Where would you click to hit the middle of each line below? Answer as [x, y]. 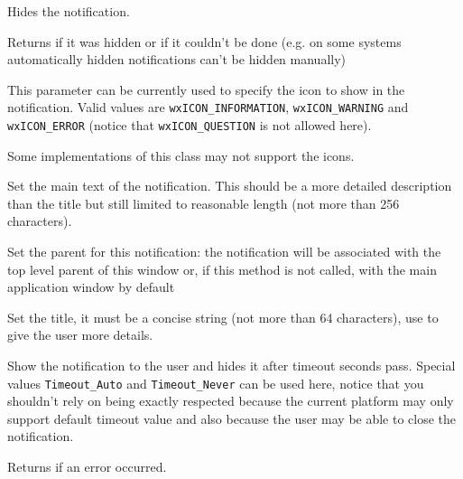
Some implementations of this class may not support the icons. [181, 155]
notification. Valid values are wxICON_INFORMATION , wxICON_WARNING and [208, 107]
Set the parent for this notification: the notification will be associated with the [224, 252]
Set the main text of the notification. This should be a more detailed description [230, 186]
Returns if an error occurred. [87, 467]
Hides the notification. [69, 11]
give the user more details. [80, 335]
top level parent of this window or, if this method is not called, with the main [222, 269]
